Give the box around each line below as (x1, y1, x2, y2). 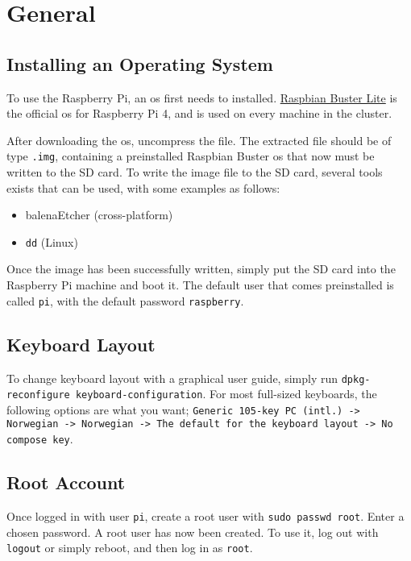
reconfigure (6, 389, 70, 401)
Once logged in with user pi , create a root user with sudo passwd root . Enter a (6, 507, 405, 524)
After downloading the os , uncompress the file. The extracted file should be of (6, 131, 392, 148)
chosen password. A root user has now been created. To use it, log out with (6, 523, 379, 540)
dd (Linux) (25, 233, 78, 250)
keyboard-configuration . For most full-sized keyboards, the (75, 385, 377, 402)
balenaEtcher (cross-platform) (25, 206, 173, 223)
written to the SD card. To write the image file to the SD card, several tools (6, 164, 383, 181)
